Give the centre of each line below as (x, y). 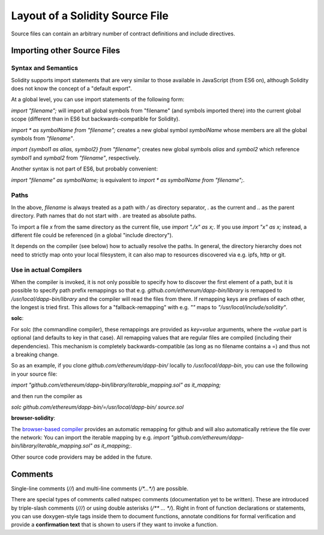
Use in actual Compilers (46, 270)
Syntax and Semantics (44, 68)
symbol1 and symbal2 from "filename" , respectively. (76, 158)
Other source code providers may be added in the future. (82, 457)
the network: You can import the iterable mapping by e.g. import (90, 438)
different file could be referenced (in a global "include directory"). (92, 235)
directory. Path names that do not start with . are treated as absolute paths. (104, 216)
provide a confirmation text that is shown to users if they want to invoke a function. (115, 525)
